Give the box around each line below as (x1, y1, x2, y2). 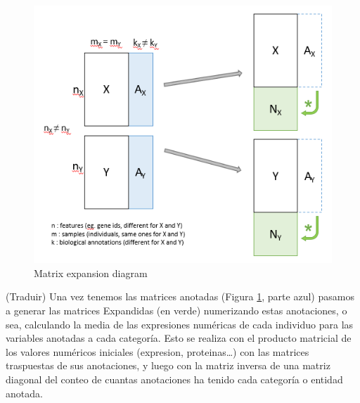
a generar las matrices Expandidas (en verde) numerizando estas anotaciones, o (6, 303, 347, 318)
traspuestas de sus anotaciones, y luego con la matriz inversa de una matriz (6, 358, 330, 373)
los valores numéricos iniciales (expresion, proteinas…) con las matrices (6, 344, 309, 359)
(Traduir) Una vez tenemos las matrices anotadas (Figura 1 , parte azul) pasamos (6, 289, 354, 304)
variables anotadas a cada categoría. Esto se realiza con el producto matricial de (6, 331, 352, 345)
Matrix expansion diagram (34, 265, 148, 280)
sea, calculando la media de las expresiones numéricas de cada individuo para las (6, 316, 354, 331)
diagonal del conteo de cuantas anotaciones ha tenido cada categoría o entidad (6, 372, 343, 386)
